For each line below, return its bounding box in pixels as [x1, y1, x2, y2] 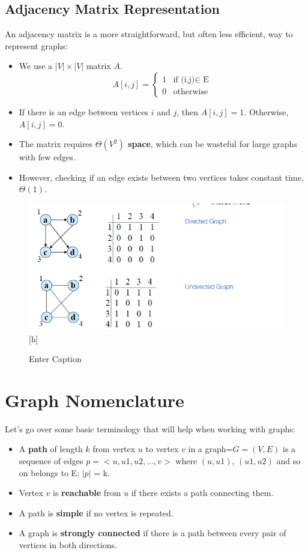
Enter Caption [29, 352, 82, 365]
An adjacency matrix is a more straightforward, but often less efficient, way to [5, 28, 293, 40]
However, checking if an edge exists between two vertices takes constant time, [19, 171, 304, 183]
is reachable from [53, 486, 121, 499]
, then [177, 105, 199, 118]
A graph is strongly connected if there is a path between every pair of [19, 527, 286, 539]
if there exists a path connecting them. [131, 486, 274, 499]
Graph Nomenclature [5, 387, 184, 412]
